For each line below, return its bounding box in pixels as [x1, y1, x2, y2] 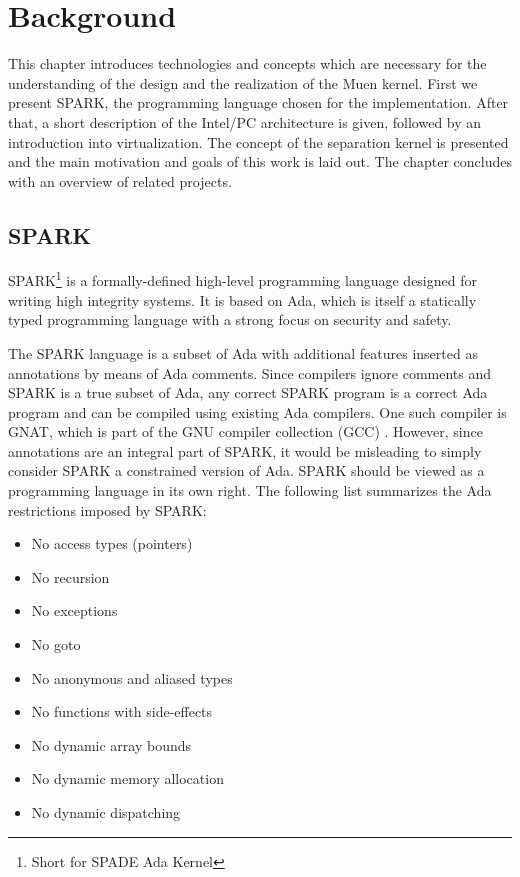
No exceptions [31, 600, 118, 621]
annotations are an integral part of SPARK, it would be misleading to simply [8, 440, 482, 461]
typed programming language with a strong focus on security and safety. [8, 309, 452, 330]
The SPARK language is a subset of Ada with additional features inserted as [8, 342, 478, 363]
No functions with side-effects [31, 701, 213, 722]
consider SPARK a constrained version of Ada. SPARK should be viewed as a [8, 460, 485, 481]
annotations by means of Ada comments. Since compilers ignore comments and [8, 362, 492, 383]
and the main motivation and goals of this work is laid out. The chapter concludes [8, 151, 512, 172]
